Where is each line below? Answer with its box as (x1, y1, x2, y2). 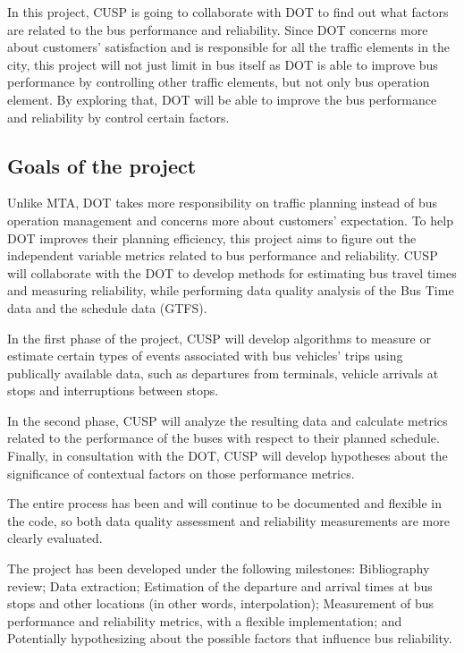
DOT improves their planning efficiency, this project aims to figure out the (7, 228, 417, 247)
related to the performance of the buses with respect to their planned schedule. (7, 428, 440, 447)
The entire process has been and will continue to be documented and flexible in (7, 494, 443, 513)
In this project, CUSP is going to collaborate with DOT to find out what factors (7, 3, 449, 21)
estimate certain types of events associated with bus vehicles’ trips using (7, 346, 403, 365)
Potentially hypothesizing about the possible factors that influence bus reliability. (7, 629, 452, 648)
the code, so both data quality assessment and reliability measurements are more (7, 511, 450, 530)
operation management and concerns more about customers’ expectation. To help (7, 210, 453, 229)
